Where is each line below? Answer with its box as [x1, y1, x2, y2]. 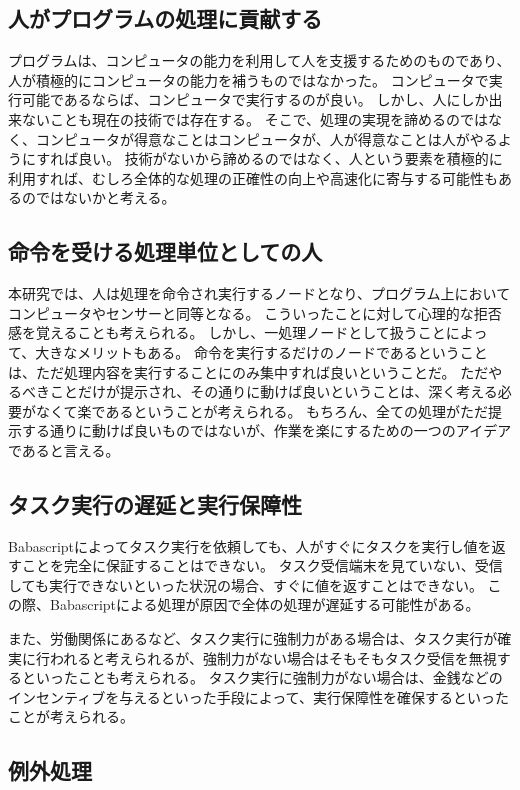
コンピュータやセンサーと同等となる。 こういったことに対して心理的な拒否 [8, 302, 502, 323]
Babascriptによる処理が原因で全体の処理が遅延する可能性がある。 [49, 594, 480, 615]
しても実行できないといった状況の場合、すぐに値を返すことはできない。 [8, 574, 483, 595]
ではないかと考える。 [35, 187, 176, 208]
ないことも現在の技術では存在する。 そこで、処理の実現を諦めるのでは [21, 108, 489, 129]
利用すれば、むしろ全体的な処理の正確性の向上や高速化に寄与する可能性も [8, 167, 498, 188]
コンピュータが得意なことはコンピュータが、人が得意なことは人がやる [35, 128, 498, 149]
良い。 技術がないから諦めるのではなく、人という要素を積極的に [78, 148, 503, 169]
